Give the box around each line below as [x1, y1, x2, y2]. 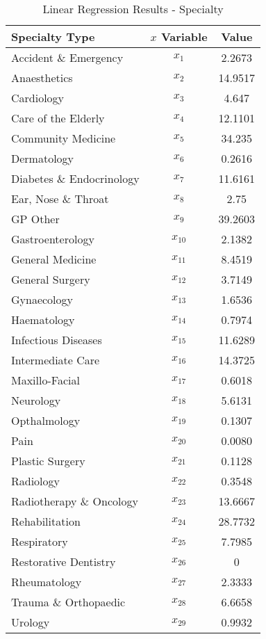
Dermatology [11, 150, 74, 166]
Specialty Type [11, 29, 95, 45]
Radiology [11, 473, 60, 489]
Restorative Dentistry [11, 553, 116, 569]
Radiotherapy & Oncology [11, 493, 138, 509]
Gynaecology [11, 291, 74, 307]
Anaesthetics [11, 70, 73, 86]
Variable [160, 29, 208, 45]
